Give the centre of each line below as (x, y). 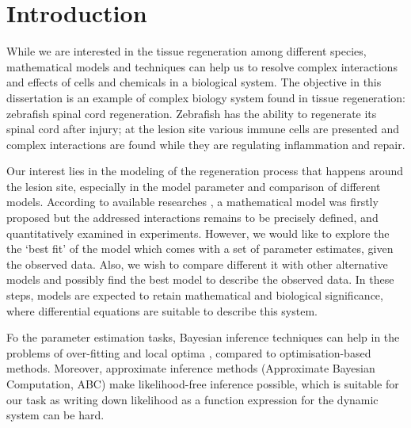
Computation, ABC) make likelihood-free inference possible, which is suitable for (203, 384)
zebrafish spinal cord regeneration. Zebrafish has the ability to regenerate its (192, 113)
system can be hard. (55, 415)
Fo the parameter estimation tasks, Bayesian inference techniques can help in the (203, 337)
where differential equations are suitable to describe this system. (162, 310)
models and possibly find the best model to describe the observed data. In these (200, 279)
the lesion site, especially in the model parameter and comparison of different (194, 186)
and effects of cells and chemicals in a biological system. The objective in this (194, 82)
